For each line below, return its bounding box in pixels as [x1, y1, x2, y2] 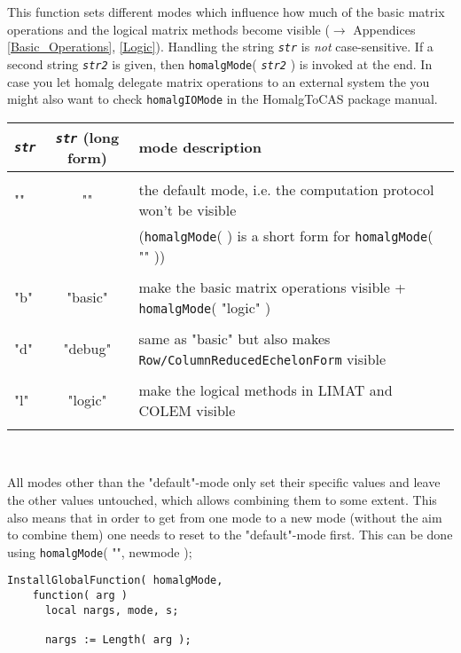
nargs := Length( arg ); [44, 633, 191, 646]
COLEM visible [138, 399, 236, 421]
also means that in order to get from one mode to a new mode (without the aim [7, 507, 442, 526]
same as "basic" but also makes [138, 327, 331, 349]
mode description [138, 137, 262, 158]
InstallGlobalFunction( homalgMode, [7, 574, 223, 587]
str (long [55, 126, 120, 147]
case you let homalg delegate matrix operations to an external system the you [7, 72, 430, 90]
